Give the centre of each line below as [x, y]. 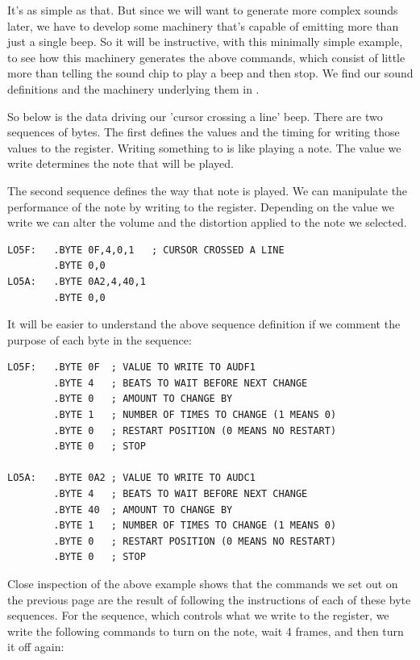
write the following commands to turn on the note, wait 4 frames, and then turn [206, 631]
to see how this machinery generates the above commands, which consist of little [206, 57]
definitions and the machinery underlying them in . [133, 88]
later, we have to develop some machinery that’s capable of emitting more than [203, 25]
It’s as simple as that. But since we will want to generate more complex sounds [203, 10]
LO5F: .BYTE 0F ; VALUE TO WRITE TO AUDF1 [131, 368]
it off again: [36, 647]
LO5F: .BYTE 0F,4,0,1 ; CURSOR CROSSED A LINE [146, 250]
